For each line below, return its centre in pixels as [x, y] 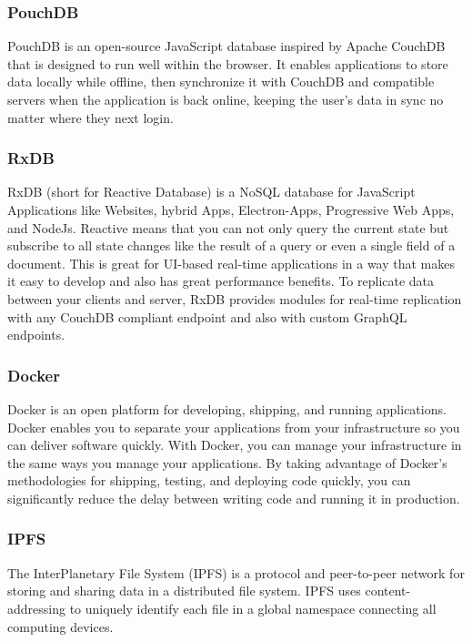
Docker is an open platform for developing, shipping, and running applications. [227, 408]
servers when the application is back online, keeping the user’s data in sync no [226, 99]
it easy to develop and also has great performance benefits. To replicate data [221, 281]
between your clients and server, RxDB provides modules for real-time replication [235, 298]
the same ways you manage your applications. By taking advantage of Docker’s [227, 462]
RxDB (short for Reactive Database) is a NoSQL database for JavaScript [211, 192]
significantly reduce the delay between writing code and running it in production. [234, 498]
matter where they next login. [90, 117]
